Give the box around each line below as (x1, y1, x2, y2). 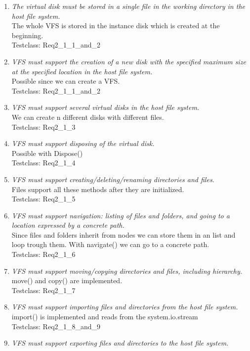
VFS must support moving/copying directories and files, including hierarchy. (11, 265, 243, 276)
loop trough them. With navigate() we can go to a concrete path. (11, 239, 209, 250)
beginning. (11, 30, 43, 40)
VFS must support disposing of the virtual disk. (11, 138, 155, 149)
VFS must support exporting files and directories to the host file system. (11, 338, 229, 348)
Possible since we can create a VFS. (11, 76, 120, 86)
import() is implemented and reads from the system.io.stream (11, 311, 198, 322)
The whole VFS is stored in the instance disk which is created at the (11, 20, 220, 31)
